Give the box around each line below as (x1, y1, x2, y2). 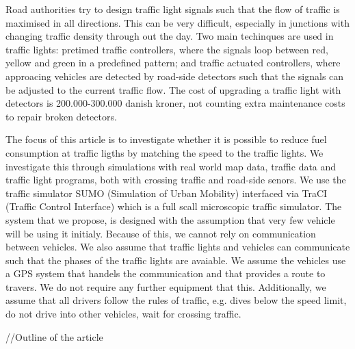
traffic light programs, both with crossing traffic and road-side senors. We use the (5, 172, 346, 187)
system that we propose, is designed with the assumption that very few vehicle (5, 212, 335, 227)
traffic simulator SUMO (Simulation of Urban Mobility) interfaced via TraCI (5, 185, 328, 200)
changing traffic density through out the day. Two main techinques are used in (5, 29, 334, 43)
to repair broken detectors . (5, 109, 117, 123)
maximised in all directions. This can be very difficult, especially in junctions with (5, 15, 350, 29)
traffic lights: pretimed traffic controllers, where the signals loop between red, (5, 42, 328, 56)
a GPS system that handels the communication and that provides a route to (5, 266, 326, 281)
